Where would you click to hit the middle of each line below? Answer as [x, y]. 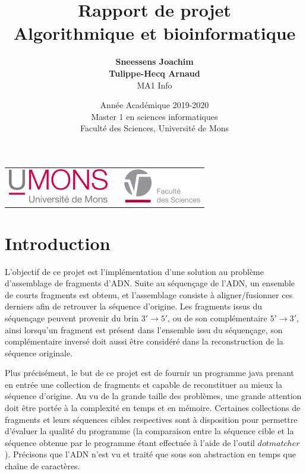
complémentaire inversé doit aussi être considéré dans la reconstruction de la [144, 341]
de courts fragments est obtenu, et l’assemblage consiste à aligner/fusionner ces [149, 294]
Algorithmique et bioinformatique [154, 33]
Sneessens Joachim [154, 61]
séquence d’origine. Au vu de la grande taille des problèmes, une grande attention [153, 396]
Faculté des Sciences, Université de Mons [154, 128]
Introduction [58, 243]
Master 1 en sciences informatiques [154, 116]
